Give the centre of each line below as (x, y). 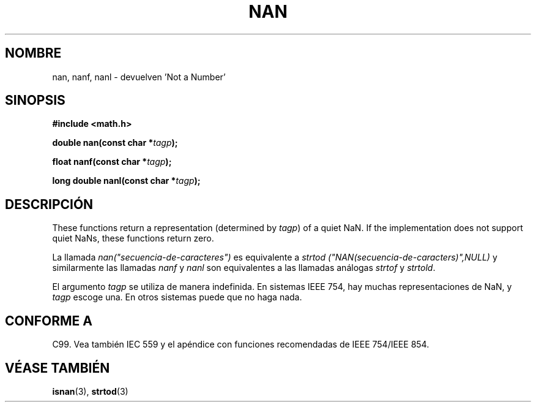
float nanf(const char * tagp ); (112, 162)
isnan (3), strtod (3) (90, 391)
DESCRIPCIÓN (49, 204)
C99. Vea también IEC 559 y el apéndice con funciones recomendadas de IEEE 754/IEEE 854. (241, 344)
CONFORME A (49, 321)
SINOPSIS (35, 101)
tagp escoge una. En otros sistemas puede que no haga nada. (177, 297)
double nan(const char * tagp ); (115, 143)
